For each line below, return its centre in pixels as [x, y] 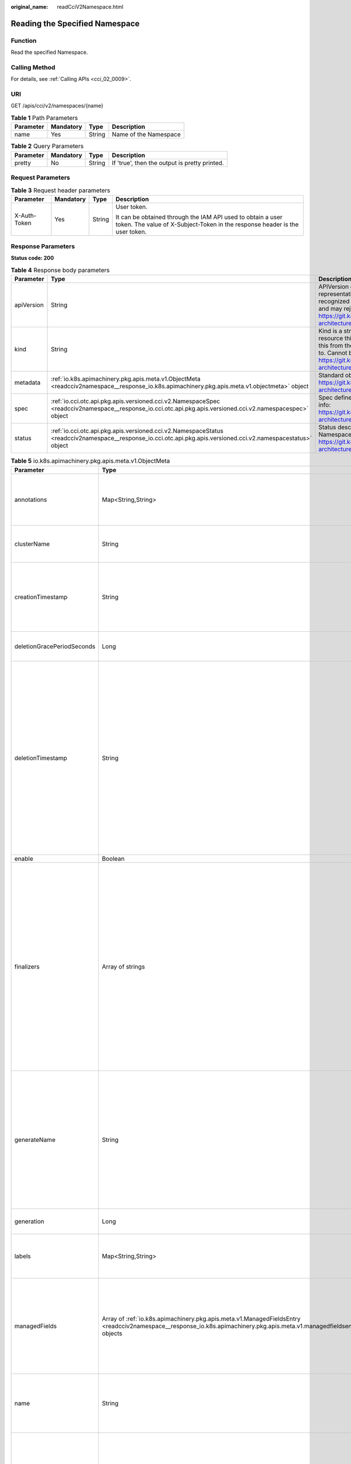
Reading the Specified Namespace [75, 23]
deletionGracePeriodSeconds [55, 646]
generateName [35, 1140]
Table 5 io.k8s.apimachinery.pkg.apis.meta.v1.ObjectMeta [90, 461]
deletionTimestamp [41, 758]
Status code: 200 [32, 258]
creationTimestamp [41, 597]
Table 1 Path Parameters [44, 118]
